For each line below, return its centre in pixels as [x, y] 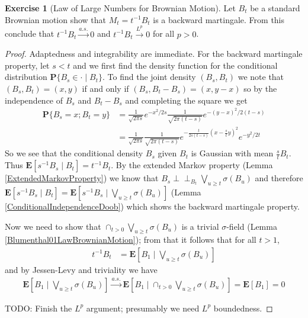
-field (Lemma [252, 226]
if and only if [105, 88]
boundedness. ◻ [243, 308]
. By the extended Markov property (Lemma [192, 165]
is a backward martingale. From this [219, 19]
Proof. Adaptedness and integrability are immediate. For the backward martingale [154, 54]
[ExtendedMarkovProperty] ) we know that [82, 178]
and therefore [279, 178]
